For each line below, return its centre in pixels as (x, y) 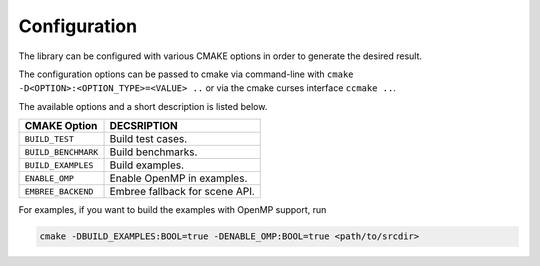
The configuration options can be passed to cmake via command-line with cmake (186, 74)
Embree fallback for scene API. (182, 192)
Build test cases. (148, 139)
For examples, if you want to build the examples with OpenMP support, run (172, 210)
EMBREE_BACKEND (59, 191)
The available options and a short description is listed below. (143, 106)
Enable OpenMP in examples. (178, 178)
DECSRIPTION (144, 126)
